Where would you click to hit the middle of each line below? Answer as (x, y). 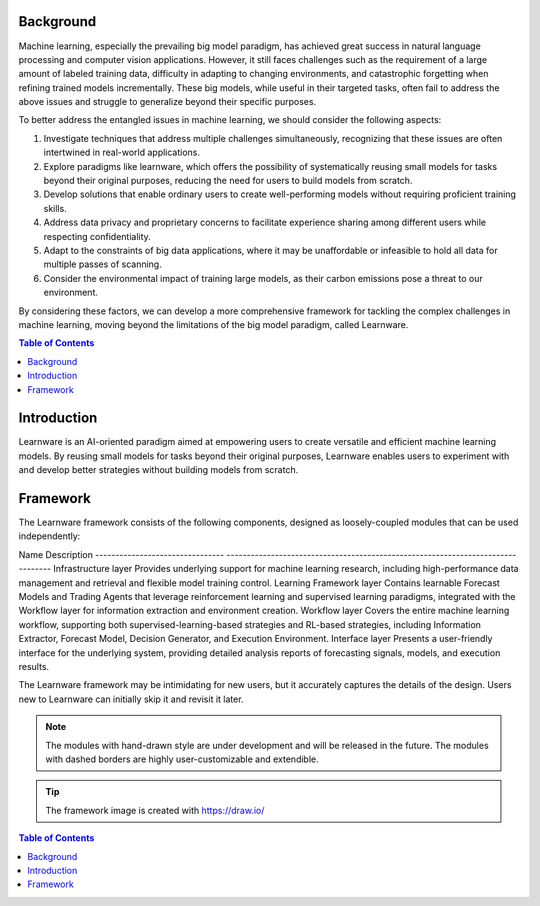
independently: (49, 536)
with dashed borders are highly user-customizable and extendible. (182, 759)
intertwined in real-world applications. (121, 152)
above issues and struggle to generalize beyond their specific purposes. (167, 102)
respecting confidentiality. (97, 236)
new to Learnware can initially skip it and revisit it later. (131, 699)
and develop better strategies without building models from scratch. (158, 470)
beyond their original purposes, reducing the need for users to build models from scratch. (228, 181)
